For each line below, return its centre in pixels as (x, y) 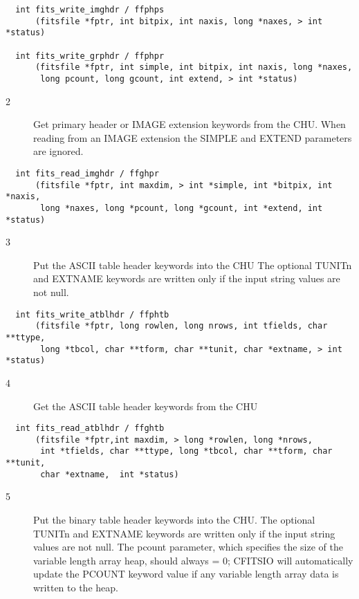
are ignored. (58, 151)
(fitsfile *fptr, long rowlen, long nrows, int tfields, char (181, 326)
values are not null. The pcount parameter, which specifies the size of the (188, 547)
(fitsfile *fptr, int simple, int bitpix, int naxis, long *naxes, (194, 67)
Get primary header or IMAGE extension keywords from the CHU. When (190, 124)
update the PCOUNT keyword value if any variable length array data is (186, 574)
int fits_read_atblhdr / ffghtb (90, 428)
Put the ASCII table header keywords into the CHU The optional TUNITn (193, 265)
